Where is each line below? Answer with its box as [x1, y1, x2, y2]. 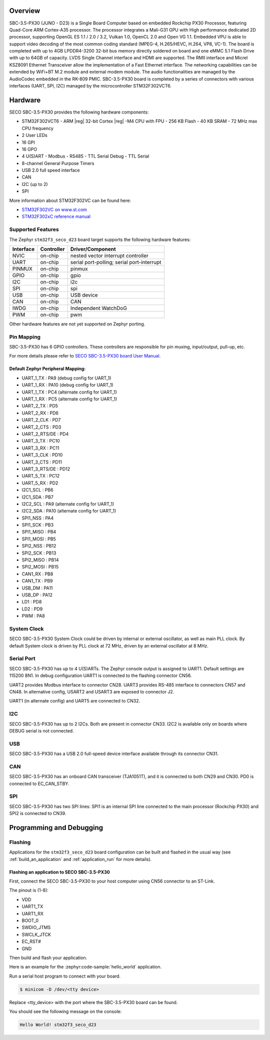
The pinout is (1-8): [9, 887, 48, 893]
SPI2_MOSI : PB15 [21, 564, 59, 570]
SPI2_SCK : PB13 [21, 550, 56, 556]
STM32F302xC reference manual [21, 213, 91, 219]
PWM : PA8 [21, 613, 45, 619]
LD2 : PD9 [21, 605, 43, 612]
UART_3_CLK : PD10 [21, 452, 63, 458]
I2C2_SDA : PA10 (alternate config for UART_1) [21, 508, 116, 514]
